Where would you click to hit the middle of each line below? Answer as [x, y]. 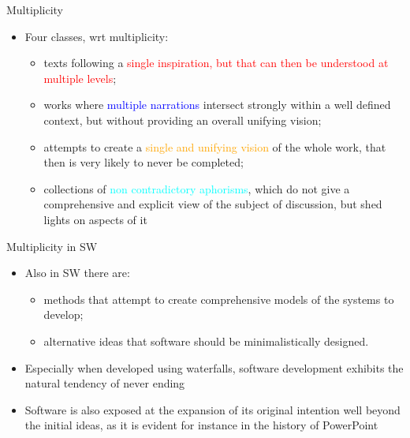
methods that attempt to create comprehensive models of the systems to [219, 299]
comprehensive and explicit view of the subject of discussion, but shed [213, 204]
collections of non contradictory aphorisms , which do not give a [197, 188]
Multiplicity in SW [52, 246]
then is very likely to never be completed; [143, 162]
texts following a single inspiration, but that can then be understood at [216, 63]
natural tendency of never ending [105, 383]
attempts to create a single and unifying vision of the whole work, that [215, 146]
